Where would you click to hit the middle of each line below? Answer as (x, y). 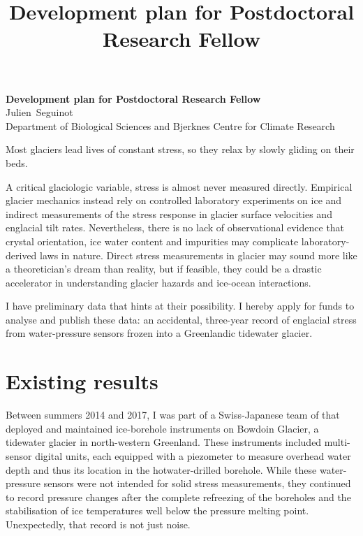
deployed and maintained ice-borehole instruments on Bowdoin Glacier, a (162, 428)
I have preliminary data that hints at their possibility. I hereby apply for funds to (180, 306)
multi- (337, 442)
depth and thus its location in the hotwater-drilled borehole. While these (161, 469)
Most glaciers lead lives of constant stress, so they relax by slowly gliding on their (180, 149)
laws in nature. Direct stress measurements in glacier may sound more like (199, 255)
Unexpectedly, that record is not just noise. (98, 524)
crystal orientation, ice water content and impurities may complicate (152, 241)
